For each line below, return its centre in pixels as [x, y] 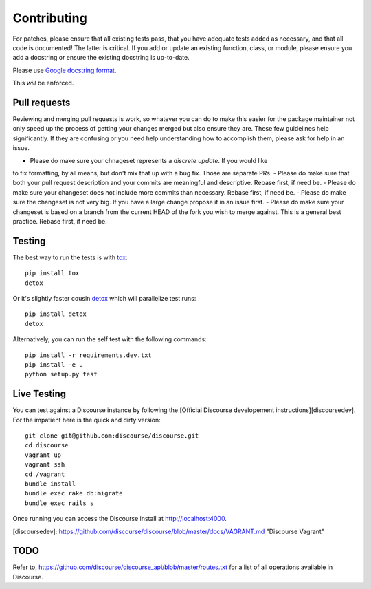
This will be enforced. [43, 83]
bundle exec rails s [59, 503]
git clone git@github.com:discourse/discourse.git [112, 436]
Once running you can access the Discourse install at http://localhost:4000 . [120, 519]
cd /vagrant [45, 474]
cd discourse [47, 445]
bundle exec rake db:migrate [74, 493]
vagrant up [43, 455]
